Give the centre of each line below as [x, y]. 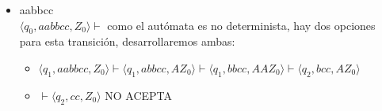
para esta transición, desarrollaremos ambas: [127, 41]
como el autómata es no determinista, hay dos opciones [241, 25]
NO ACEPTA [139, 95]
